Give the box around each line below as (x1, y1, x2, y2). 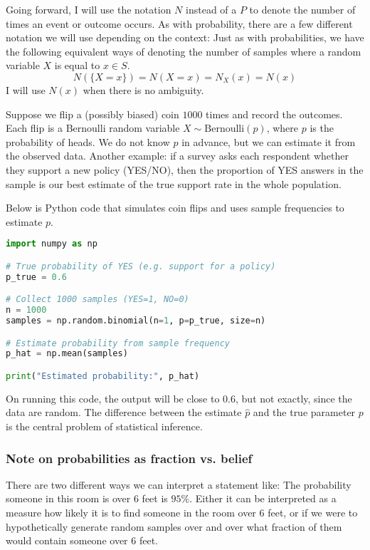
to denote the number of (249, 2, 356, 16)
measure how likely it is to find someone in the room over (6, 505, 256, 519)
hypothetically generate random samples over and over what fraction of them (6, 519, 342, 534)
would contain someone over (6, 533, 128, 548)
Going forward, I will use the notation (6, 2, 171, 16)
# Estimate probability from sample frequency (6, 338, 230, 348)
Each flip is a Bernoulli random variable (6, 120, 180, 135)
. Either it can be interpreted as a (189, 491, 337, 506)
